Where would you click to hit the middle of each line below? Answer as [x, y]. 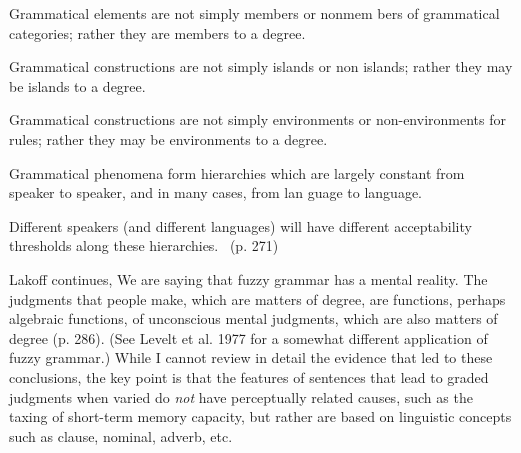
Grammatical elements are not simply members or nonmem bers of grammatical [254, 13]
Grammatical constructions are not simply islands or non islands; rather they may [261, 66]
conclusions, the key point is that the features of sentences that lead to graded [249, 376]
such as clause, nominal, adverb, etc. [121, 435]
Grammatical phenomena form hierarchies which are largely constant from [237, 172]
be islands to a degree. [77, 85]
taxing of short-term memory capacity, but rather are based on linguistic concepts [260, 416]
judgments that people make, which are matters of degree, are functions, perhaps [257, 298]
